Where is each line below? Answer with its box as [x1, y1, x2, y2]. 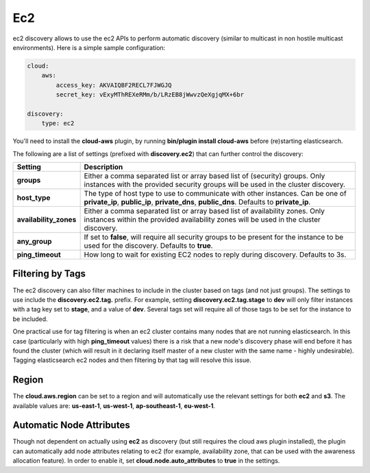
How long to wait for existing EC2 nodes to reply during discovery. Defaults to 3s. [84, 250, 347, 259]
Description [84, 162, 123, 172]
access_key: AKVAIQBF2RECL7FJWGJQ [56, 81, 172, 89]
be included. [12, 315, 48, 323]
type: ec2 [41, 120, 75, 127]
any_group [16, 237, 52, 246]
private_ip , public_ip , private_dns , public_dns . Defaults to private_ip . [84, 197, 311, 207]
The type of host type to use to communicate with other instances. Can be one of [84, 189, 347, 199]
